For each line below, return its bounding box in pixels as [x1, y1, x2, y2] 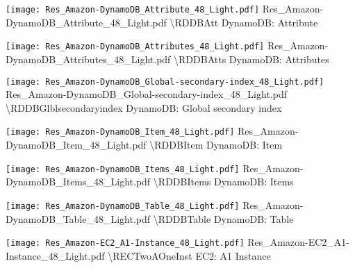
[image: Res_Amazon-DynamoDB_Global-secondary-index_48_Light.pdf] [6, 76, 324, 87]
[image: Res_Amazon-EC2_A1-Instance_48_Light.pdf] [6, 238, 245, 249]
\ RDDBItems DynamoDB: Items [153, 174, 294, 189]
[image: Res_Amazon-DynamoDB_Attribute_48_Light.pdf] [6, 5, 260, 15]
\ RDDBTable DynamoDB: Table [153, 211, 294, 226]
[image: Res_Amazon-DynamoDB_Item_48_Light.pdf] [6, 127, 235, 137]
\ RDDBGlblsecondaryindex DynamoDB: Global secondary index [6, 100, 282, 115]
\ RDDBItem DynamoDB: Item [149, 137, 283, 151]
